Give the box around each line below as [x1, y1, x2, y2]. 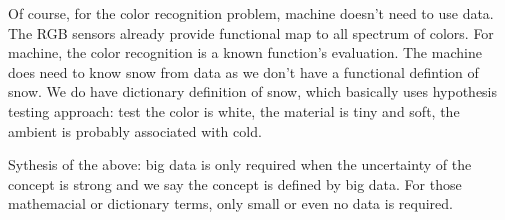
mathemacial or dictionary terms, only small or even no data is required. [8, 193, 453, 214]
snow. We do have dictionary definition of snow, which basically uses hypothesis [8, 81, 498, 102]
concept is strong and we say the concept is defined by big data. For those [8, 173, 462, 194]
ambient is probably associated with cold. [8, 120, 262, 141]
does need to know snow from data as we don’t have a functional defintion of [8, 61, 479, 82]
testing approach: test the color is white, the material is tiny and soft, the [8, 100, 460, 121]
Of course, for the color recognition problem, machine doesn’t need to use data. [8, 3, 494, 23]
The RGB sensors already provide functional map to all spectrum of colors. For [8, 22, 494, 43]
